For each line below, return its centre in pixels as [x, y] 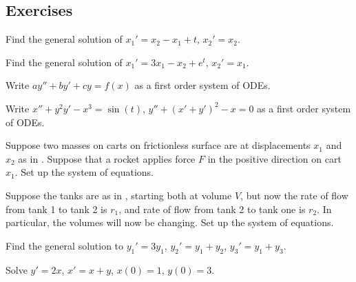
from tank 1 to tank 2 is [56, 209]
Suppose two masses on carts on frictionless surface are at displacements [158, 145]
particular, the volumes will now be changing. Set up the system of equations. [170, 222]
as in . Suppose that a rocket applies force [107, 158]
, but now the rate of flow [294, 195]
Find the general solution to [65, 245]
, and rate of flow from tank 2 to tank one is [212, 209]
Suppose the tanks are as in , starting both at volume [119, 195]
